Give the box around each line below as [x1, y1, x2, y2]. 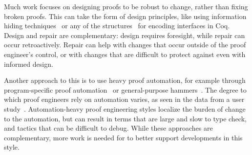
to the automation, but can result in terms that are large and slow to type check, [4, 113, 247, 123]
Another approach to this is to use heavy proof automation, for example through [4, 75, 246, 85]
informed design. [4, 58, 53, 69]
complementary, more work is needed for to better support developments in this [4, 132, 243, 142]
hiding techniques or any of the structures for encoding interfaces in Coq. [4, 20, 230, 31]
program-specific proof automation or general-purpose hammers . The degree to [4, 84, 247, 95]
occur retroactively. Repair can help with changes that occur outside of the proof [4, 39, 246, 50]
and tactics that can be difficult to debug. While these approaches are [4, 123, 213, 133]
